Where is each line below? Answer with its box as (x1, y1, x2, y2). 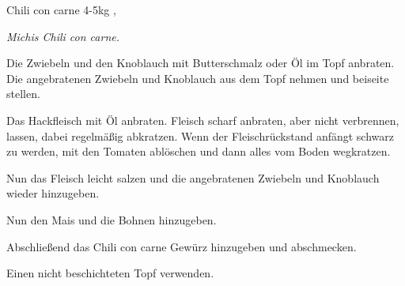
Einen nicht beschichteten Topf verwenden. (6, 265, 214, 281)
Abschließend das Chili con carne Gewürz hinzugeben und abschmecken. (6, 238, 357, 254)
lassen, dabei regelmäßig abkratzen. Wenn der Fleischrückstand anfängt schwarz (6, 127, 394, 144)
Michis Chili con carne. (6, 28, 120, 44)
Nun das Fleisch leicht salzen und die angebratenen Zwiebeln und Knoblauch (6, 169, 380, 186)
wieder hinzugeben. (6, 185, 100, 201)
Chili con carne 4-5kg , (6, 2, 116, 17)
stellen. (6, 85, 40, 102)
